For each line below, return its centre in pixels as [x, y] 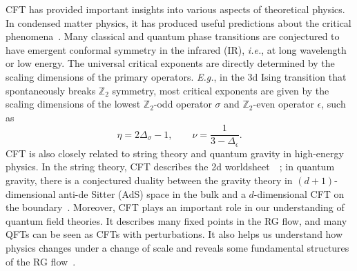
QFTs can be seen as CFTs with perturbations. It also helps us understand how [174, 234]
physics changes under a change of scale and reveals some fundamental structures [177, 248]
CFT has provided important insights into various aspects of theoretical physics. [175, 9]
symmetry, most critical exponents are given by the [221, 90]
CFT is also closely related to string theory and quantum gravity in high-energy [175, 153]
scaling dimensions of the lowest [73, 104]
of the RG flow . [41, 261]
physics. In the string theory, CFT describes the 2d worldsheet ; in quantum [170, 167]
